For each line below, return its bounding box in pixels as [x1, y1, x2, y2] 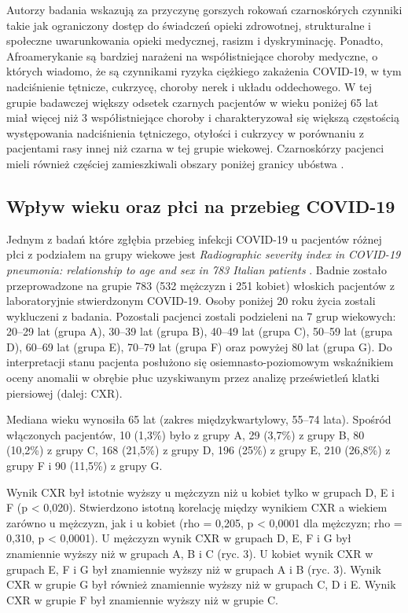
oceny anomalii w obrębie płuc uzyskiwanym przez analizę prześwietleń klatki [6, 369, 380, 386]
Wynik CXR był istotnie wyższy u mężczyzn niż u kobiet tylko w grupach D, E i [6, 483, 395, 500]
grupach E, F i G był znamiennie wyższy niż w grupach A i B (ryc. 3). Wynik [6, 560, 381, 577]
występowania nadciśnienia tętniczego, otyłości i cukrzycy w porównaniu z [6, 124, 364, 141]
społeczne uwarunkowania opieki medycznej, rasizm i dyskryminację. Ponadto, [6, 32, 384, 49]
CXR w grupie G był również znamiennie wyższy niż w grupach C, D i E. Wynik [6, 576, 396, 593]
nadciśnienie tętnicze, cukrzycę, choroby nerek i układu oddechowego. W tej [6, 78, 372, 94]
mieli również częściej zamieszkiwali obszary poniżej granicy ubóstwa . [6, 155, 344, 171]
